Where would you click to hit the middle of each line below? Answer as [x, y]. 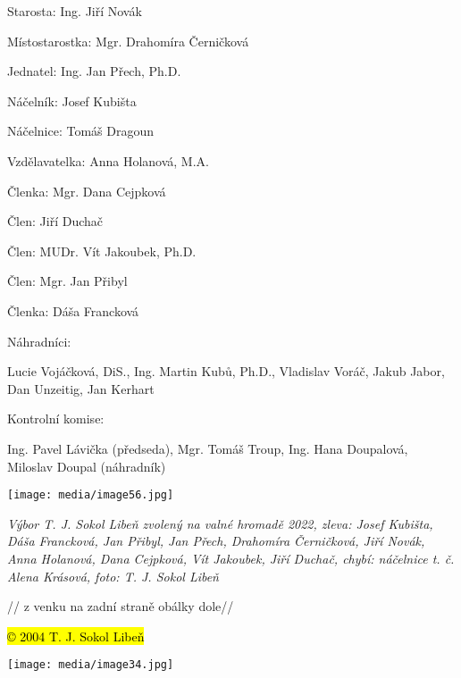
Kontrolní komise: [56, 419]
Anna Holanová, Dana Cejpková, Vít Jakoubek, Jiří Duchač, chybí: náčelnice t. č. [231, 558]
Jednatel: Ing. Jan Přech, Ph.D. [94, 71]
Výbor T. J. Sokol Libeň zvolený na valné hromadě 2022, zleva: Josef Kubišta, [220, 523]
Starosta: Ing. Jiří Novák [75, 11]
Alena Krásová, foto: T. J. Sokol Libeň [113, 576]
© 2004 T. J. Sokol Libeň [76, 636]
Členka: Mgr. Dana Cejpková [87, 191]
